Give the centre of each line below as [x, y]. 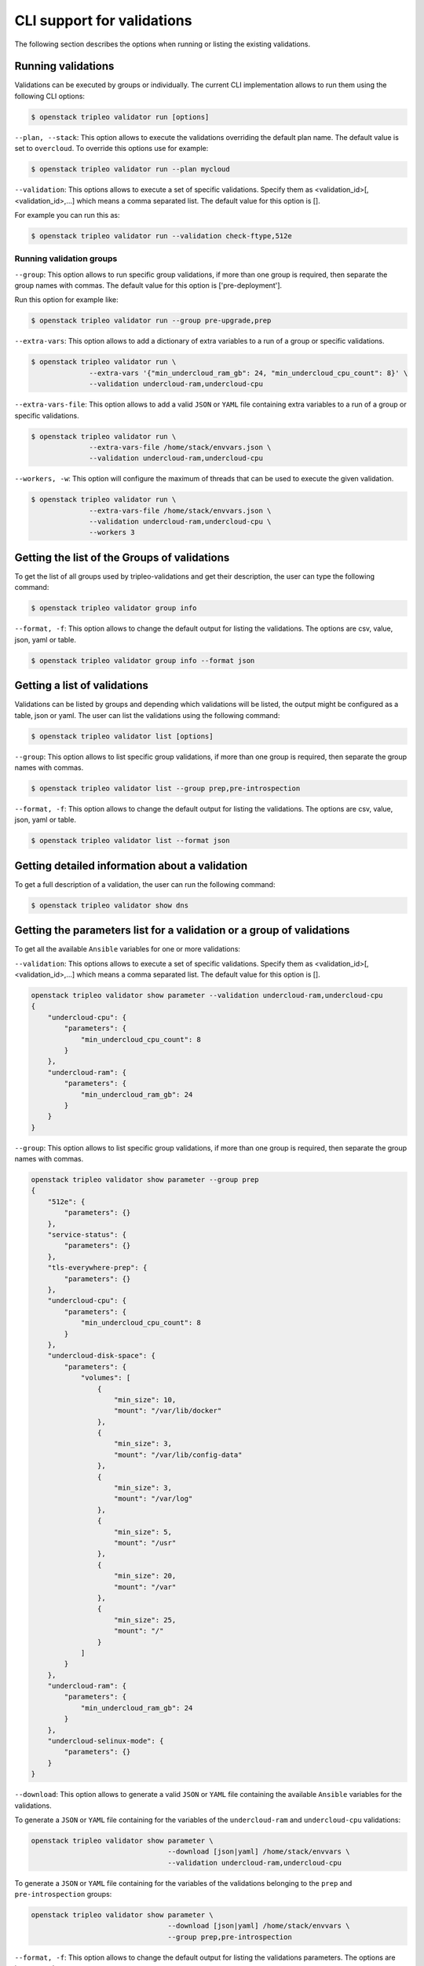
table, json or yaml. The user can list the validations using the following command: [147, 715]
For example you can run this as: [68, 215]
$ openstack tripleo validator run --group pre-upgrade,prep [151, 321]
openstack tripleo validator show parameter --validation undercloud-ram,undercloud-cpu [207, 996]
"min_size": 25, [145, 1620]
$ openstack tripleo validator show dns [110, 905]
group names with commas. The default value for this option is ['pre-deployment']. [148, 285]
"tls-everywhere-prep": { [97, 1268]
